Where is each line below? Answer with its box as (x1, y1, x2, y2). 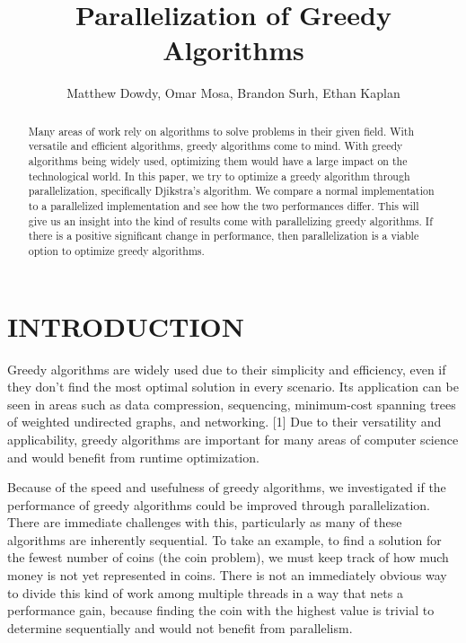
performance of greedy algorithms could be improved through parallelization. (7, 495, 430, 514)
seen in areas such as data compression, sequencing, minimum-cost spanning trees (7, 394, 456, 413)
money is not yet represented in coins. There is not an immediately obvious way (7, 566, 447, 585)
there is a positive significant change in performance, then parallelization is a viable (28, 228, 419, 243)
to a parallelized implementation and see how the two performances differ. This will (28, 198, 419, 213)
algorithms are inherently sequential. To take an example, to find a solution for (7, 530, 442, 549)
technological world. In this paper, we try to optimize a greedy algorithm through (28, 168, 410, 183)
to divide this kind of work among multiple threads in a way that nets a (7, 583, 403, 602)
